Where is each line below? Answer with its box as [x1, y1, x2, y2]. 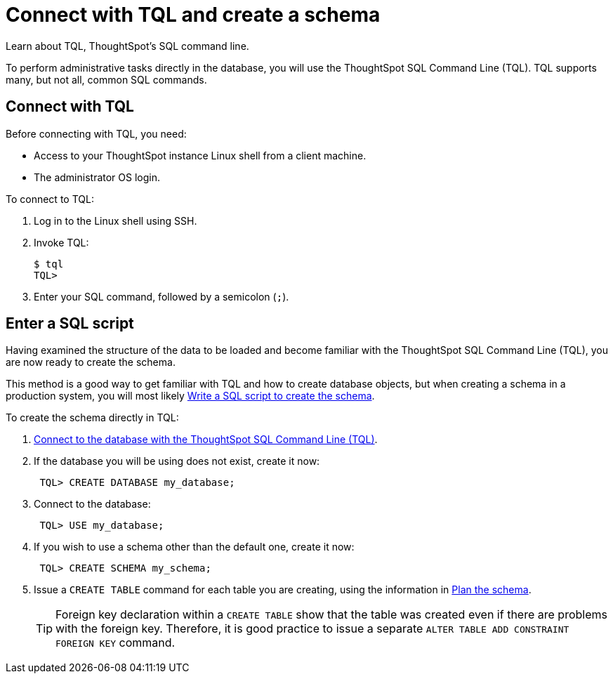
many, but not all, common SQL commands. [6, 73, 207, 86]
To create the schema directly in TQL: [6, 411, 179, 424]
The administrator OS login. [34, 171, 161, 183]
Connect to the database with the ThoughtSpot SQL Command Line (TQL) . [34, 433, 378, 446]
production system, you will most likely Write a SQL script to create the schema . [6, 390, 375, 402]
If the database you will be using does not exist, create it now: [34, 455, 320, 468]
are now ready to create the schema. [6, 356, 176, 369]
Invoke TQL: [34, 236, 89, 249]
